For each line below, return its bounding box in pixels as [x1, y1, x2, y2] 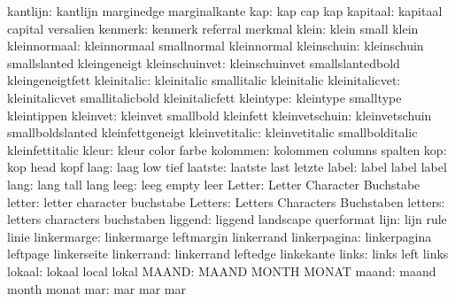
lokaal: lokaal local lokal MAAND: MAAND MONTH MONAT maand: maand [7, 261, 436, 280]
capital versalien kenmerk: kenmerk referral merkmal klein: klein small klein [7, 19, 419, 37]
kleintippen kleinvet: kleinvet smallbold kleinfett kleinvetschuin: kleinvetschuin [7, 105, 432, 124]
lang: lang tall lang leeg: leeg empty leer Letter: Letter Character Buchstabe [7, 174, 420, 193]
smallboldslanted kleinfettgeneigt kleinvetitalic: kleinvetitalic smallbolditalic [7, 123, 418, 142]
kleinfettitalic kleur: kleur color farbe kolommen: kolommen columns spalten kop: [7, 140, 447, 158]
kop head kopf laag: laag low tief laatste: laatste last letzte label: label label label [7, 158, 447, 176]
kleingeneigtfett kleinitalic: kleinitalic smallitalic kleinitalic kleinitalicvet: [7, 71, 401, 89]
